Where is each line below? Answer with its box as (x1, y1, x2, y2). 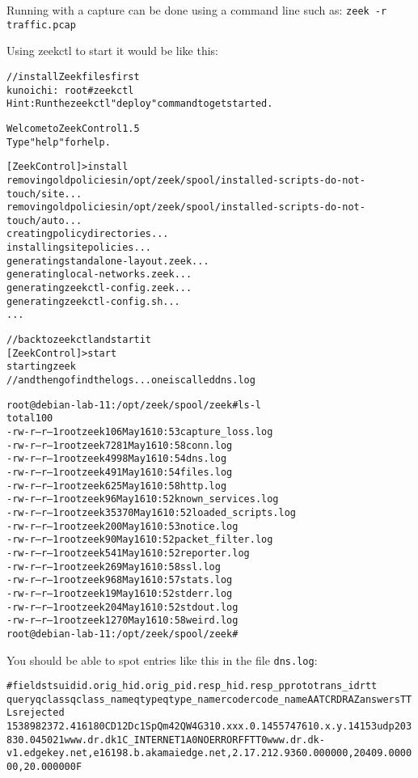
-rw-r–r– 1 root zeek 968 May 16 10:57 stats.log (6, 574, 233, 586)
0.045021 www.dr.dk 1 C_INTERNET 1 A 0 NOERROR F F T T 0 (18, 734, 268, 746)
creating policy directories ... (6, 228, 169, 240)
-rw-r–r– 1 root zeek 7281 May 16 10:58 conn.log (6, 439, 233, 451)
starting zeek (6, 361, 76, 373)
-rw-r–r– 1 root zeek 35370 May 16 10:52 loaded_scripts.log (6, 506, 296, 518)
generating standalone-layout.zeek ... (6, 255, 209, 267)
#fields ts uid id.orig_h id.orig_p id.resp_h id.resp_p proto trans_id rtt (6, 680, 378, 692)
